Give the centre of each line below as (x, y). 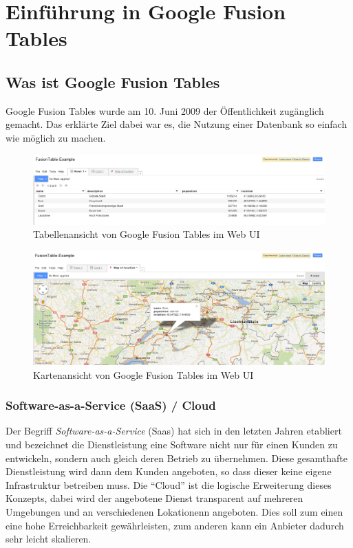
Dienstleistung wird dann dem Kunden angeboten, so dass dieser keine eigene (169, 471)
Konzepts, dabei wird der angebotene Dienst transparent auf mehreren (154, 498)
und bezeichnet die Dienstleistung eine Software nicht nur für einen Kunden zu (172, 445)
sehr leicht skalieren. (49, 539)
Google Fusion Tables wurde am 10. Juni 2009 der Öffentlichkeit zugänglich (165, 110)
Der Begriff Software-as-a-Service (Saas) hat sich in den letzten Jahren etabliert (174, 431)
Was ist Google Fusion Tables (113, 81)
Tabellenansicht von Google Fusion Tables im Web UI (147, 234)
